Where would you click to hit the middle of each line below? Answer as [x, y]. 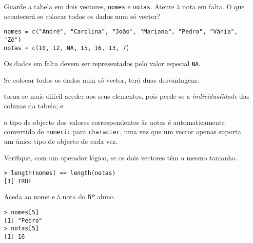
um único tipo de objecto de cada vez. [61, 141]
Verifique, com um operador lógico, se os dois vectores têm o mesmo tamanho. [121, 157]
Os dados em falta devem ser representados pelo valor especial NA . [102, 63]
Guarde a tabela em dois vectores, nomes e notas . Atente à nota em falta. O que [124, 6]
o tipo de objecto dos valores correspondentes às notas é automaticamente [114, 122]
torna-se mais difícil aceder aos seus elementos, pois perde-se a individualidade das [127, 96]
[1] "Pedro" [23, 220]
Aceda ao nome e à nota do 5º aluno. [60, 197]
